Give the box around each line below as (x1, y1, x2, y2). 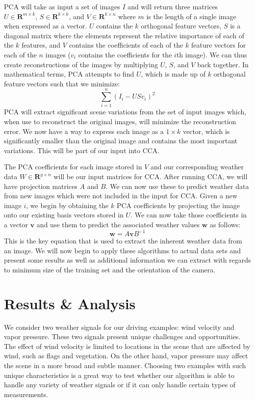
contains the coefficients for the (78, 49, 172, 59)
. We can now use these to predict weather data (105, 181, 249, 191)
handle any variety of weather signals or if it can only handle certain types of (4, 379, 236, 390)
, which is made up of (141, 69, 205, 79)
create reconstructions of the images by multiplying (4, 59, 158, 69)
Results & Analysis (4, 293, 136, 313)
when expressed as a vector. (4, 21, 87, 31)
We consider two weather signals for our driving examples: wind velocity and (4, 321, 234, 332)
